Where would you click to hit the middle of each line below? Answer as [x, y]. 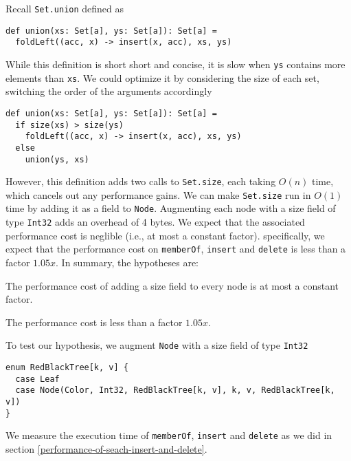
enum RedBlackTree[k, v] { [67, 368]
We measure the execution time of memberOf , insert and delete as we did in [169, 435]
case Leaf [37, 379]
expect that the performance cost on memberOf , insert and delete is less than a [176, 249]
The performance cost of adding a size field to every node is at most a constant [172, 285]
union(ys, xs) [57, 159]
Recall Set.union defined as [65, 8]
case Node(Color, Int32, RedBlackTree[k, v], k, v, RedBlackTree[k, [175, 390]
